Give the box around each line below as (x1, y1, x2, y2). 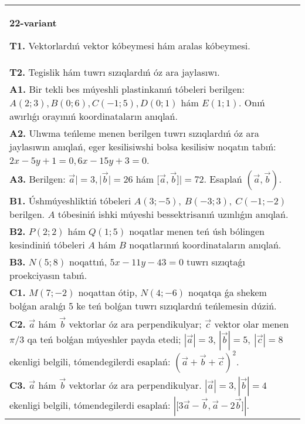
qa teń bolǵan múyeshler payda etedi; (27, 332, 181, 346)
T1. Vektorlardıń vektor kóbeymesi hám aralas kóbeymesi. (9, 39, 250, 52)
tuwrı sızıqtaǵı (187, 255, 245, 268)
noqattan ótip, (78, 285, 137, 299)
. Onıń (239, 96, 265, 109)
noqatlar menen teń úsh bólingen (129, 224, 265, 238)
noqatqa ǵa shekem (188, 285, 267, 299)
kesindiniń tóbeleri (9, 238, 85, 251)
